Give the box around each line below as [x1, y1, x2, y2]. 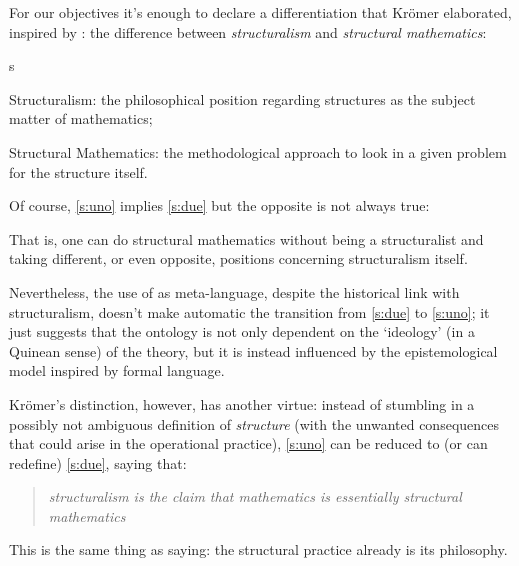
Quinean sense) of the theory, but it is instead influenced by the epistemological [9, 340, 498, 361]
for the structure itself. [9, 161, 148, 182]
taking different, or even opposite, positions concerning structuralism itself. [9, 248, 468, 269]
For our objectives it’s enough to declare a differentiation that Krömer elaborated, [9, 2, 512, 22]
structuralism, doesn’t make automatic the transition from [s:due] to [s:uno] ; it [9, 301, 490, 322]
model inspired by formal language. [9, 360, 225, 381]
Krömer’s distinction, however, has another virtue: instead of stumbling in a [9, 393, 475, 414]
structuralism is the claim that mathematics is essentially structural [48, 486, 462, 507]
